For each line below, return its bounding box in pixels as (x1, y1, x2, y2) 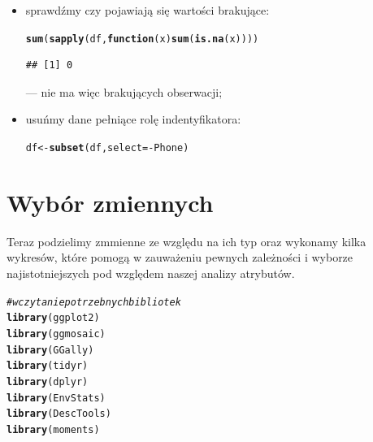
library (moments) (7, 423, 100, 435)
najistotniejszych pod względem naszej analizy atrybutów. (7, 265, 295, 281)
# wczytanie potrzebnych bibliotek (7, 296, 181, 308)
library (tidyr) (7, 360, 89, 372)
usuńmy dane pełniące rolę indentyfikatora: (25, 110, 241, 128)
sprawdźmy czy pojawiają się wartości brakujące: (25, 2, 270, 18)
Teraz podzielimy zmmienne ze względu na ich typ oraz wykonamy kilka (7, 232, 366, 249)
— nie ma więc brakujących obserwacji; (25, 83, 223, 100)
